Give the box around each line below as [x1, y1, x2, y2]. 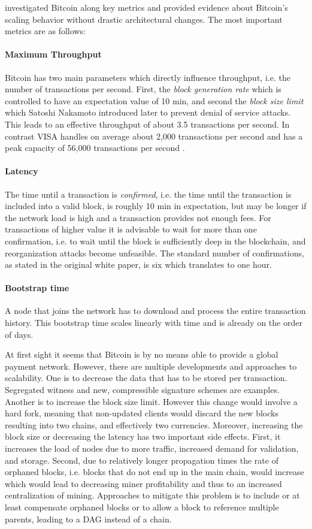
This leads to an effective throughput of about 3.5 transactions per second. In [5, 117, 290, 130]
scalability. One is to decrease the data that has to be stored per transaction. [5, 371, 287, 384]
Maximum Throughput [5, 48, 102, 61]
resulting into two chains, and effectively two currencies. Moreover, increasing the [5, 418, 303, 431]
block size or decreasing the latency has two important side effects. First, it [5, 430, 281, 443]
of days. [5, 328, 34, 340]
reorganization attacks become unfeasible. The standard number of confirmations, [5, 246, 304, 259]
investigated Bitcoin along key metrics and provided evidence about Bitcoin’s [5, 1, 288, 13]
